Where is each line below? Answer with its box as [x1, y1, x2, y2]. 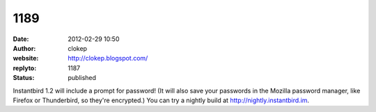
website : [13, 54, 39, 63]
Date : [13, 35, 29, 43]
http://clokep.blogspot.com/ [68, 54, 148, 63]
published [68, 74, 97, 82]
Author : [13, 44, 36, 52]
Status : [13, 74, 35, 82]
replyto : [13, 63, 37, 72]
